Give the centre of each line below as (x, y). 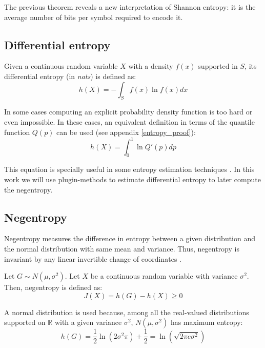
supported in (218, 66)
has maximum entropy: (207, 322)
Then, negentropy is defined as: (53, 287)
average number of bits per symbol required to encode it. (94, 17)
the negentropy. (28, 189)
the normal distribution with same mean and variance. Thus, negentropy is (122, 249)
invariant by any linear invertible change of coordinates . (93, 258)
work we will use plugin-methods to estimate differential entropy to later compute (132, 179)
